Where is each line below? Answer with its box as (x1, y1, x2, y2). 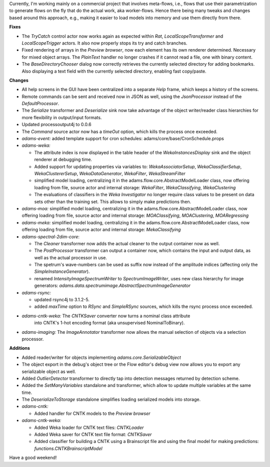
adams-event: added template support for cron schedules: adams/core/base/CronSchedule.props (21, 136, 224, 142)
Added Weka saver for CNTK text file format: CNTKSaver (34, 431, 152, 437)
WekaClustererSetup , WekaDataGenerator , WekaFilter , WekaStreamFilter (34, 170, 186, 176)
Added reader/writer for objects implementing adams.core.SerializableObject (21, 354, 181, 360)
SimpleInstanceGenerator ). (34, 268, 90, 275)
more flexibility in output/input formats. (21, 114, 102, 120)
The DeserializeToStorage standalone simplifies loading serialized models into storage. (21, 396, 201, 402)
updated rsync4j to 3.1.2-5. (34, 297, 90, 303)
